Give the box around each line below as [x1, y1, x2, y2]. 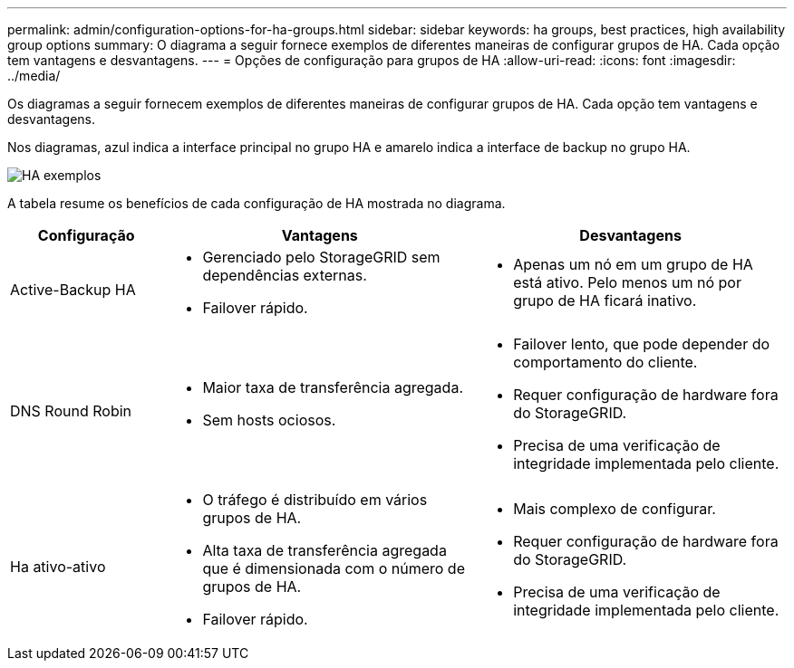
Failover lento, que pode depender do [513, 335, 770, 353]
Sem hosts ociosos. [202, 411, 336, 429]
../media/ [7, 68, 61, 83]
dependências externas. [202, 266, 367, 284]
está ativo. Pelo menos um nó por [513, 273, 741, 291]
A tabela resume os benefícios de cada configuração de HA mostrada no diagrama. [7, 196, 506, 211]
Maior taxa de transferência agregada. [202, 378, 463, 396]
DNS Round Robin [10, 402, 132, 420]
